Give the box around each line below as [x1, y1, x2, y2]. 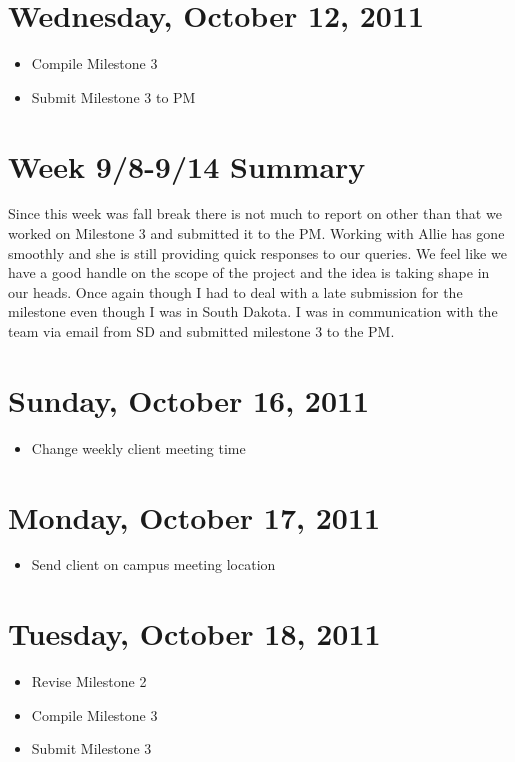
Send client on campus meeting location [31, 554, 276, 575]
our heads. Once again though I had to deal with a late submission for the [8, 281, 463, 302]
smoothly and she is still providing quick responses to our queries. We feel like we [8, 242, 507, 263]
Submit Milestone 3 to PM [31, 86, 196, 107]
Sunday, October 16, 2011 [8, 379, 370, 420]
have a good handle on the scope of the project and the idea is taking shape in [8, 262, 490, 283]
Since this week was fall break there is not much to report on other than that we [8, 203, 502, 224]
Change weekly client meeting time [31, 437, 246, 458]
